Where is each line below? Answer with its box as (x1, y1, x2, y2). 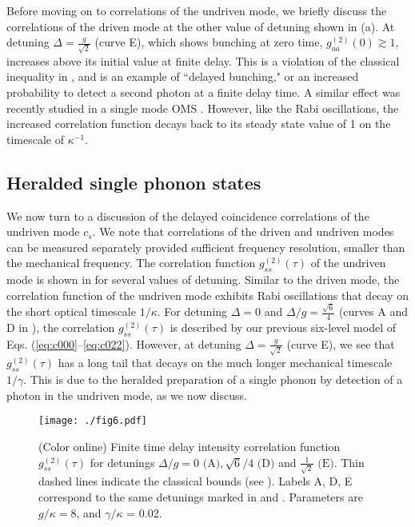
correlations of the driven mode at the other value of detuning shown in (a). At (6, 18, 395, 34)
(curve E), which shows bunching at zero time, (94, 34, 323, 50)
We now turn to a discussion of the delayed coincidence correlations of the (6, 207, 369, 224)
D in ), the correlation (6, 318, 115, 335)
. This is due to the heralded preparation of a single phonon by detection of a (23, 371, 403, 388)
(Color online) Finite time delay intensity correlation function (38, 438, 341, 455)
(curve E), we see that (286, 335, 395, 352)
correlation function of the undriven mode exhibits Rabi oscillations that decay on (6, 286, 409, 303)
